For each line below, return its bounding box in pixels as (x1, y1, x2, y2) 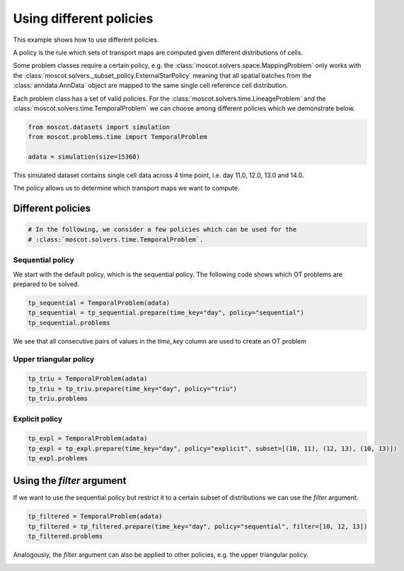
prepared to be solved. (13, 280, 80, 288)
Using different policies (13, 11, 154, 26)
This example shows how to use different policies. (13, 35, 159, 44)
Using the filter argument (13, 475, 127, 487)
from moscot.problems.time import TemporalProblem (28, 133, 208, 141)
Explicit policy (13, 414, 63, 424)
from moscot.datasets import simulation (28, 123, 170, 131)
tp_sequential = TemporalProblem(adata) (28, 298, 170, 307)
